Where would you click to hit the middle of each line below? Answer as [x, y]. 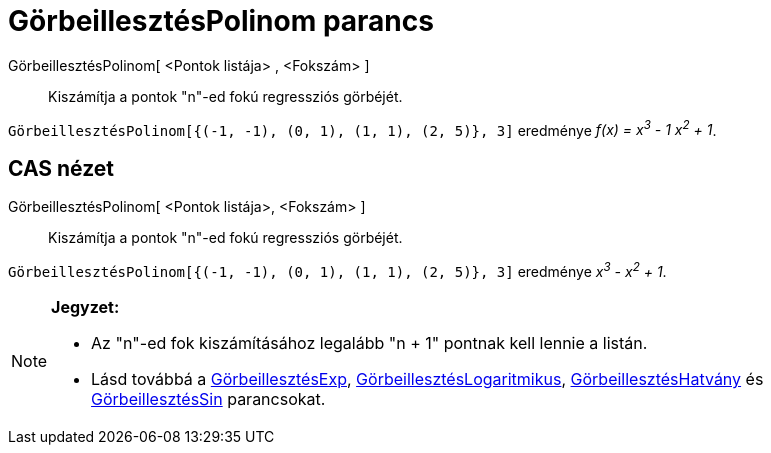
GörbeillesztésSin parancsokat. [208, 398]
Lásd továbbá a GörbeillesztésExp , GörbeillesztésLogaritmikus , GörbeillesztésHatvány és [427, 378]
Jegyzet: [85, 306]
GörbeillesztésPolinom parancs [221, 21]
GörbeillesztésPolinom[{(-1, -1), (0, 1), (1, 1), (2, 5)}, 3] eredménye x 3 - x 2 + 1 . [337, 270]
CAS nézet [61, 168]
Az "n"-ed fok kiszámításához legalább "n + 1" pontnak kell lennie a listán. [369, 342]
